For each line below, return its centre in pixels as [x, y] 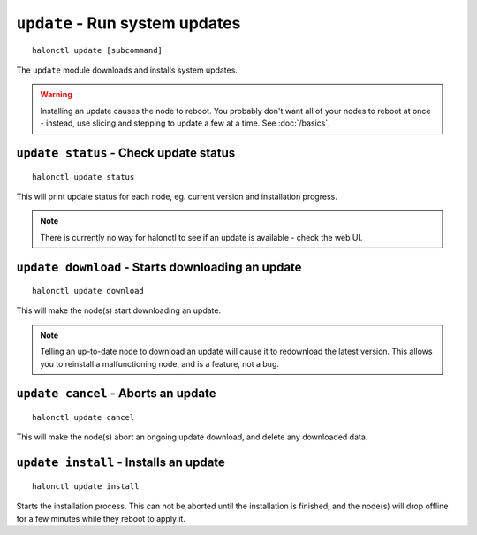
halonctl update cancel [83, 417]
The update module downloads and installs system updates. [127, 70]
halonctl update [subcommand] [98, 50]
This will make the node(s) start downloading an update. [118, 310]
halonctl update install [86, 486]
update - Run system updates [129, 23]
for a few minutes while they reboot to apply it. [101, 518]
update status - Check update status [126, 153]
